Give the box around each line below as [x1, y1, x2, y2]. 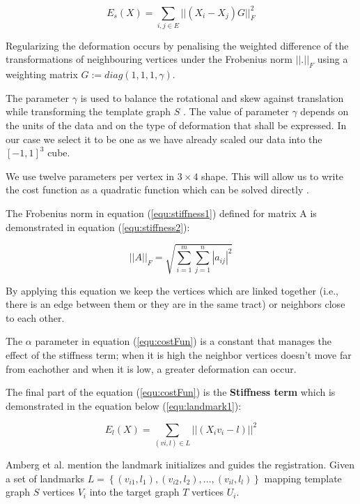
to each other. [6, 310, 65, 325]
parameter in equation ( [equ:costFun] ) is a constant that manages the [35, 334, 332, 348]
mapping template [264, 470, 342, 485]
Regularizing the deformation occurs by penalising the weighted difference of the [6, 38, 349, 52]
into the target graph [89, 484, 180, 499]
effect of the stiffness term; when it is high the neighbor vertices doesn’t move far [6, 348, 352, 362]
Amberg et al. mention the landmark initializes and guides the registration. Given [6, 457, 355, 472]
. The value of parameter [182, 104, 289, 119]
